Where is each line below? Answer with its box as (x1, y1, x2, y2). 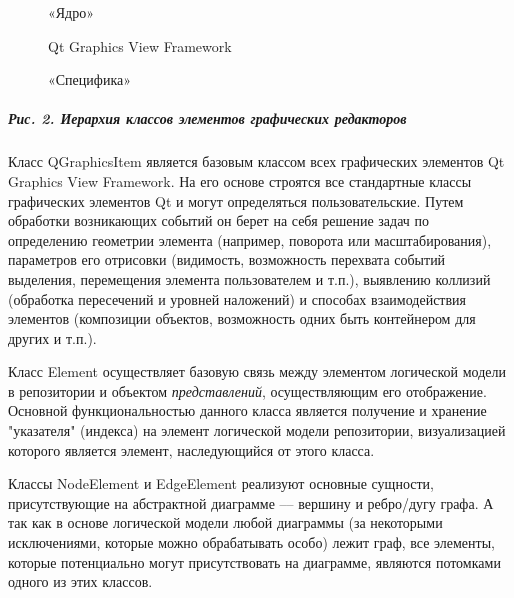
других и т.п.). (8, 327, 97, 348)
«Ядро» (48, 2, 95, 22)
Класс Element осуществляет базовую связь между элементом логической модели (8, 361, 507, 382)
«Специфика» (48, 69, 131, 90)
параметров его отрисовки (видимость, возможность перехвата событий (8, 249, 446, 270)
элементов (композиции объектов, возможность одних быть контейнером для (8, 308, 476, 329)
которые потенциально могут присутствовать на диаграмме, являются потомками (8, 551, 501, 572)
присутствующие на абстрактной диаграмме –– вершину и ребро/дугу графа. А (8, 492, 494, 513)
